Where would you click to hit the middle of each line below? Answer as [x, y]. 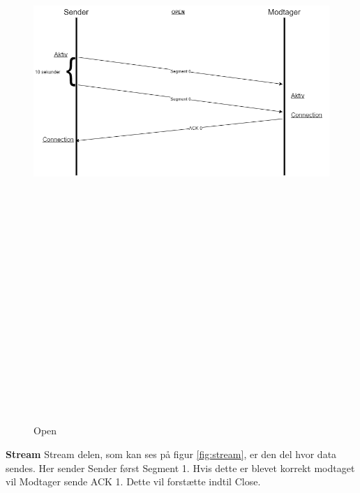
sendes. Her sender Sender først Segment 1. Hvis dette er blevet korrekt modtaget [180, 468]
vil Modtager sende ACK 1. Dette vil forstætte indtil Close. [133, 481]
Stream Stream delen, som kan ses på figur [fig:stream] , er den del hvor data [171, 454]
